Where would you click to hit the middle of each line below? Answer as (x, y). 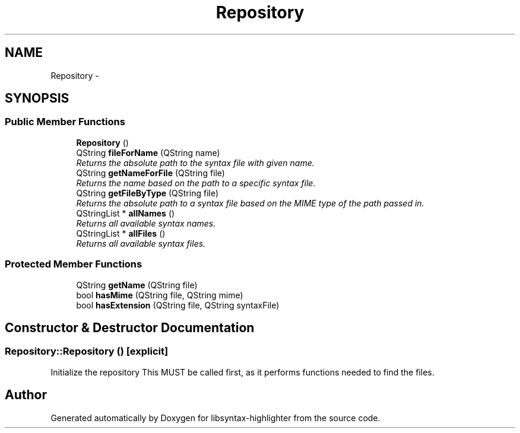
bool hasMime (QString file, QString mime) (160, 295)
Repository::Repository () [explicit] (87, 351)
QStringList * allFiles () (121, 233)
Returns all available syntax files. (141, 243)
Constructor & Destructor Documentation (130, 327)
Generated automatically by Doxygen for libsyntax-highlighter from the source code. (215, 418)
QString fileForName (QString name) (148, 152)
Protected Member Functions (74, 264)
